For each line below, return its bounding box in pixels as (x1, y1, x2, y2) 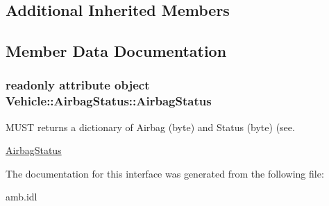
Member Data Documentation (6, 40, 227, 62)
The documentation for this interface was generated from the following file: (6, 166, 324, 180)
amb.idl (6, 189, 37, 204)
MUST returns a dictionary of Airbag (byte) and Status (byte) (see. (6, 119, 295, 134)
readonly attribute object (6, 76, 150, 94)
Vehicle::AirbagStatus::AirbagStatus (6, 92, 212, 110)
